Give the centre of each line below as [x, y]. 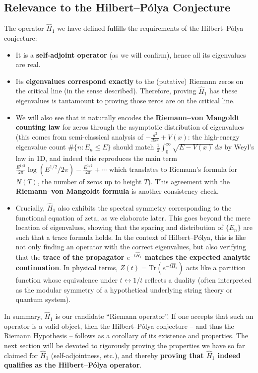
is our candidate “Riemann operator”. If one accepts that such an [154, 316]
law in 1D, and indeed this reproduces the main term [96, 158]
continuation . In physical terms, [67, 267]
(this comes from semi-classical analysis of [79, 137]
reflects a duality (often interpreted [198, 280]
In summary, [23, 316]
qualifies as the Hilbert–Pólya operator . [73, 365]
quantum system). [43, 299]
